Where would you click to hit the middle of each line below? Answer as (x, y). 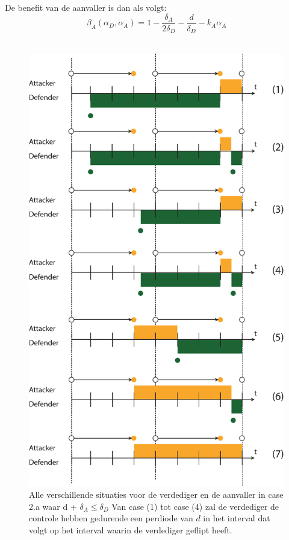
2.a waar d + (53, 506)
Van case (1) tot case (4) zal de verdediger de (195, 506)
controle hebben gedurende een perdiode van (111, 518)
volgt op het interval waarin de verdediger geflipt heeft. (131, 529)
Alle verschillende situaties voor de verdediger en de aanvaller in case (156, 494)
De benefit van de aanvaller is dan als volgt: (86, 7)
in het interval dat (237, 518)
